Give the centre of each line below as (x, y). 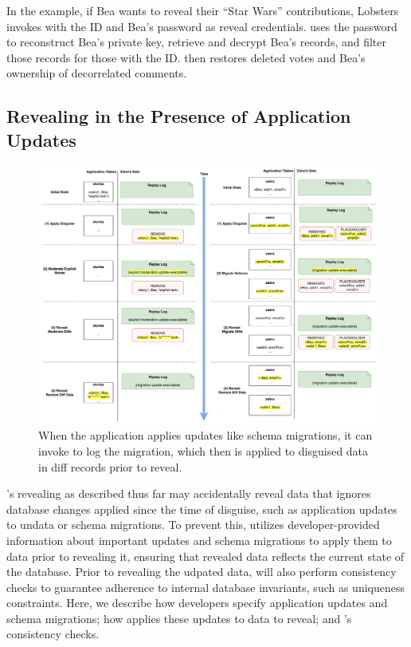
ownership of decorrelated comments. (97, 73)
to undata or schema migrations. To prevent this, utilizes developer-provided (193, 525)
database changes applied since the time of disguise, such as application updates (202, 509)
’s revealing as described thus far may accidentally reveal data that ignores (189, 493)
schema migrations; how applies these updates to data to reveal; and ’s (179, 618)
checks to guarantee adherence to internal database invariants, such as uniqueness (205, 587)
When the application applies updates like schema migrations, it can (205, 435)
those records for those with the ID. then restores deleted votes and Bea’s (186, 57)
